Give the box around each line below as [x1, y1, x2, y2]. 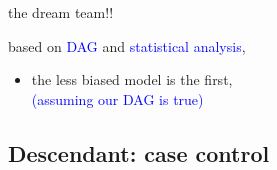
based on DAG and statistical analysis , [8, 35, 246, 56]
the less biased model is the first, [31, 69, 233, 90]
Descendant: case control [8, 137, 270, 168]
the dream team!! [8, 2, 114, 22]
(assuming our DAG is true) [31, 88, 204, 109]
